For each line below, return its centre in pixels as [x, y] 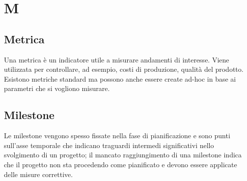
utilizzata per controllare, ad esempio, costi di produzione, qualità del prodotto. [124, 69]
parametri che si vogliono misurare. [57, 88]
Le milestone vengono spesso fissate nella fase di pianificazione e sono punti [117, 136]
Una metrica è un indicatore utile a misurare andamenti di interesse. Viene [117, 59]
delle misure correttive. [39, 174]
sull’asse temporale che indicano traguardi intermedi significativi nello [109, 145]
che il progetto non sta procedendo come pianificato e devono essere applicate [121, 164]
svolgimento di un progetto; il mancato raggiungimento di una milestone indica [123, 155]
